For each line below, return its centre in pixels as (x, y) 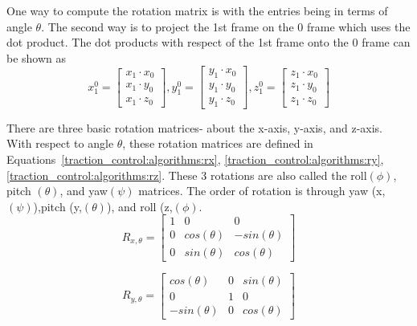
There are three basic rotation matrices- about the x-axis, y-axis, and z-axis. (194, 127)
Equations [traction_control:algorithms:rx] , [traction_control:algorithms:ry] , (195, 159)
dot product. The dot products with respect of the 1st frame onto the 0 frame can (208, 42)
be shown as (37, 57)
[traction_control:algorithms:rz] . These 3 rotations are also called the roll (187, 175)
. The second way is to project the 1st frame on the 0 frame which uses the (226, 26)
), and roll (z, (139, 206)
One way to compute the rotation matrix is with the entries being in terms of (197, 10)
